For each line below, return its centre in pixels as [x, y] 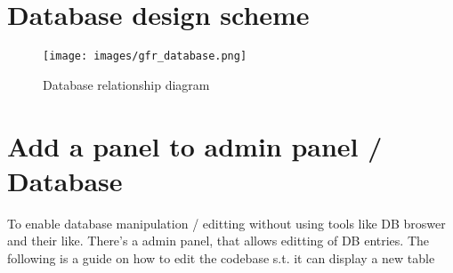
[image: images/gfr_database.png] [145, 56]
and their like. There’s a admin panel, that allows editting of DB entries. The [218, 241]
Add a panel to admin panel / [195, 145]
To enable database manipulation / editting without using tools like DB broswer [226, 223]
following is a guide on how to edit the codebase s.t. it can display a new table [221, 257]
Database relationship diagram [126, 84]
